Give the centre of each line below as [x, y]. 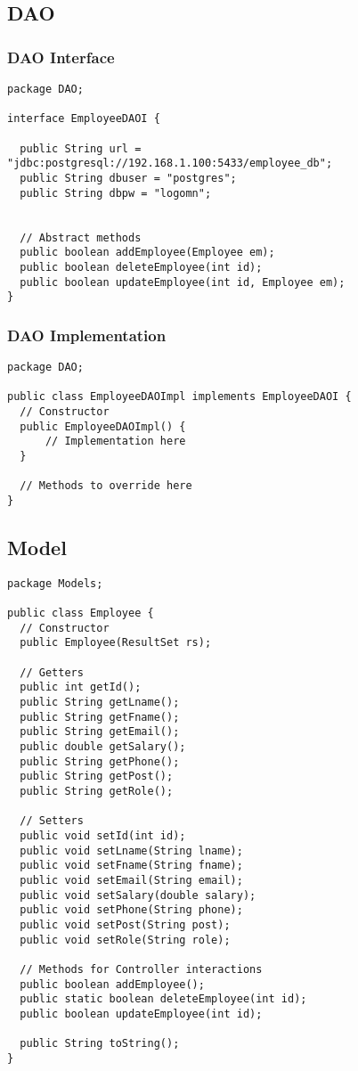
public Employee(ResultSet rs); [116, 643]
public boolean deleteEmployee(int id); [141, 267]
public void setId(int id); [103, 835]
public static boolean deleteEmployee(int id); [163, 999]
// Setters [52, 821]
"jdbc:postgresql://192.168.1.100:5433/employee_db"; [170, 164]
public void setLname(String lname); [131, 850]
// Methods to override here [106, 486]
